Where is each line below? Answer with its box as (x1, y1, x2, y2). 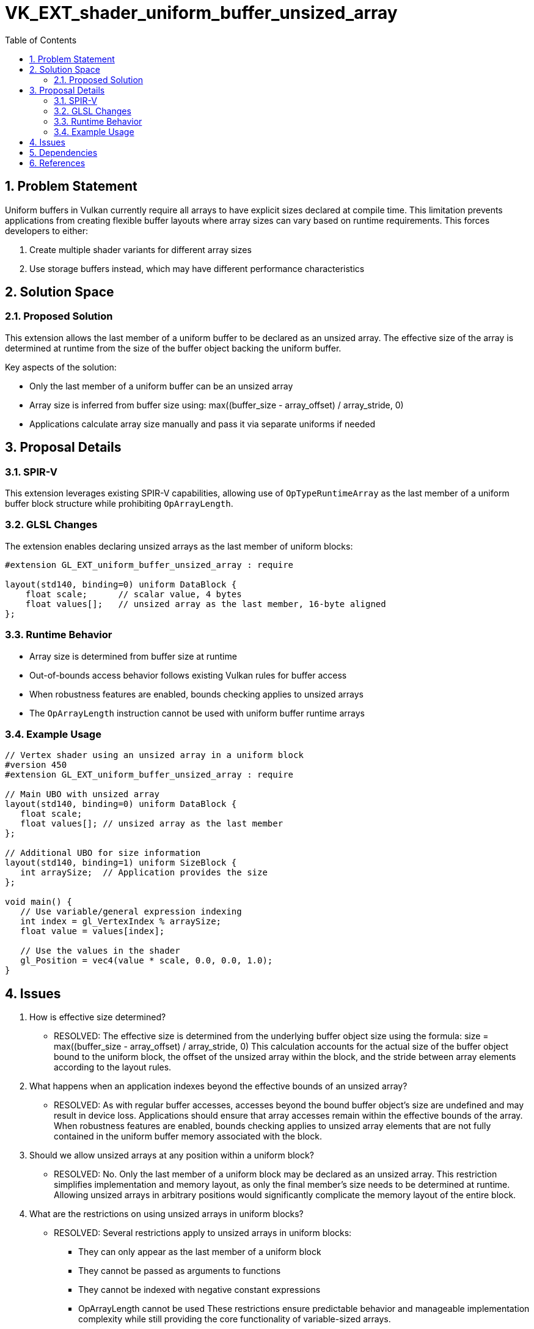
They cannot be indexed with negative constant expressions (78, 1284, 321, 1295)
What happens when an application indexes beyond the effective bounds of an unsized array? (29, 1081, 408, 1092)
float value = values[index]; (20, 926, 165, 937)
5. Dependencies (29, 147, 98, 158)
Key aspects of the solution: (5, 361, 117, 372)
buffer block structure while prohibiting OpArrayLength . (5, 498, 233, 509)
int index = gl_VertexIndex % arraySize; (20, 916, 222, 927)
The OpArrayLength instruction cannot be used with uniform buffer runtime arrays (29, 707, 365, 718)
